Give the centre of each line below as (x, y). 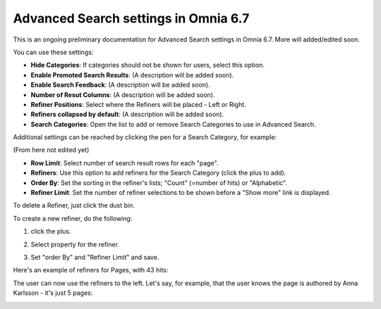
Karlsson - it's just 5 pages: (53, 293)
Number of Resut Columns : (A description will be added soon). (123, 94)
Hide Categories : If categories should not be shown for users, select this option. (147, 65)
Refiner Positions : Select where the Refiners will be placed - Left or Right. (138, 104)
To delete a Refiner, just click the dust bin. (74, 206)
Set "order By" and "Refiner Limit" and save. (95, 257)
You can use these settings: (53, 52)
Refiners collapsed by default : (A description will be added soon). (127, 114)
